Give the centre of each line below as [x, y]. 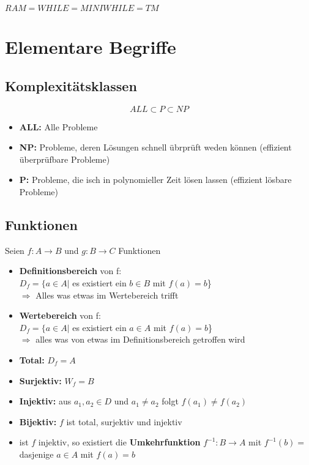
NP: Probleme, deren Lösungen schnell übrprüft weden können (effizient [155, 147]
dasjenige [36, 454]
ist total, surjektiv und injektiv [124, 421]
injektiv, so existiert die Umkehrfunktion [119, 442]
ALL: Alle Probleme [58, 126]
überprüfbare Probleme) [65, 159]
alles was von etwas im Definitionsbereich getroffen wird [140, 339]
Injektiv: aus [45, 401]
